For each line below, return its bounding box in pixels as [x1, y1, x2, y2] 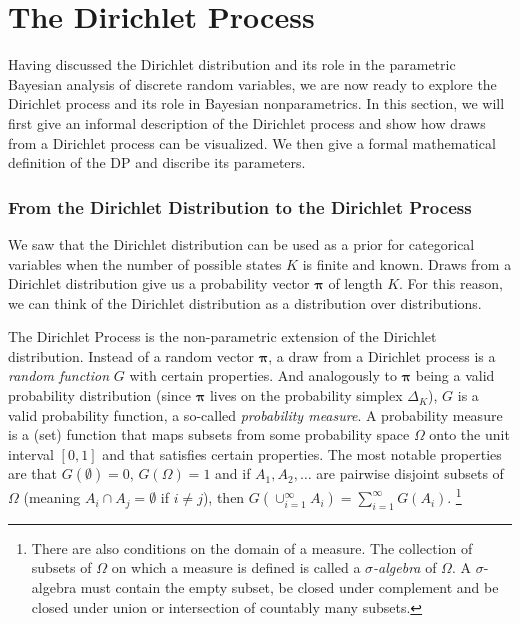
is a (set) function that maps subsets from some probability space [8, 424, 410, 445]
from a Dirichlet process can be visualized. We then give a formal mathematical [8, 132, 496, 153]
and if [215, 463, 251, 484]
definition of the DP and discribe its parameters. [8, 152, 306, 173]
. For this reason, [399, 273, 503, 294]
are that [8, 463, 58, 484]
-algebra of [373, 557, 437, 578]
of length [328, 273, 383, 294]
